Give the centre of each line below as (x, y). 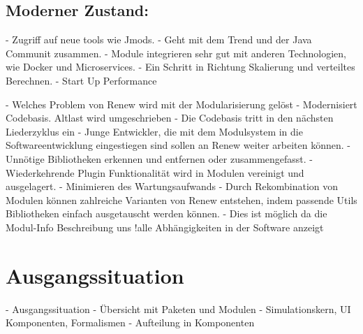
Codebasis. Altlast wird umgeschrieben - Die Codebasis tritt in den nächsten (170, 118)
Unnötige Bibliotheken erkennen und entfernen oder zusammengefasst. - (159, 158)
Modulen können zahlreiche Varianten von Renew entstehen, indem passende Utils (181, 199)
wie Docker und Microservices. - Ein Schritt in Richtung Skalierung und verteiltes (180, 67)
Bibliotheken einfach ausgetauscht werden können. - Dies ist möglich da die (166, 213)
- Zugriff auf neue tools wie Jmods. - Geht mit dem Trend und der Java (159, 39)
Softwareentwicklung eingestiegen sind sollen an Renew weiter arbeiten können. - (178, 145)
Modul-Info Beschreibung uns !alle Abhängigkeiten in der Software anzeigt (165, 227)
